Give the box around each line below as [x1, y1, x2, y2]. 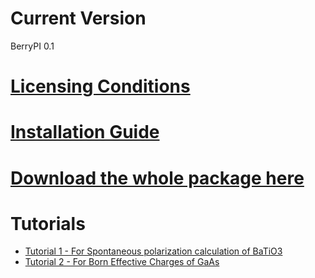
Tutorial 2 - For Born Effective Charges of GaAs [24, 256, 220, 268]
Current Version [10, 7, 147, 30]
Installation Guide [10, 121, 160, 144]
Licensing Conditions [10, 75, 191, 98]
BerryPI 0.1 [10, 40, 55, 52]
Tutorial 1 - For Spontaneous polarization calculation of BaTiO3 [24, 245, 283, 257]
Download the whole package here [10, 167, 305, 189]
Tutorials [10, 212, 86, 235]
